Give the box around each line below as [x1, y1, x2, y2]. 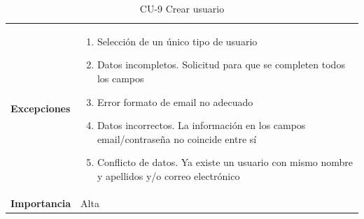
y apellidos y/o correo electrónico [97, 169, 240, 183]
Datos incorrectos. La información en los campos [97, 118, 306, 133]
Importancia [10, 195, 71, 210]
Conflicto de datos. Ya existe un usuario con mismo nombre [97, 155, 353, 169]
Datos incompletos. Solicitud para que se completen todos [97, 57, 345, 72]
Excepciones [10, 101, 71, 116]
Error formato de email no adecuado [97, 94, 253, 109]
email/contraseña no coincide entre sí [97, 131, 257, 146]
